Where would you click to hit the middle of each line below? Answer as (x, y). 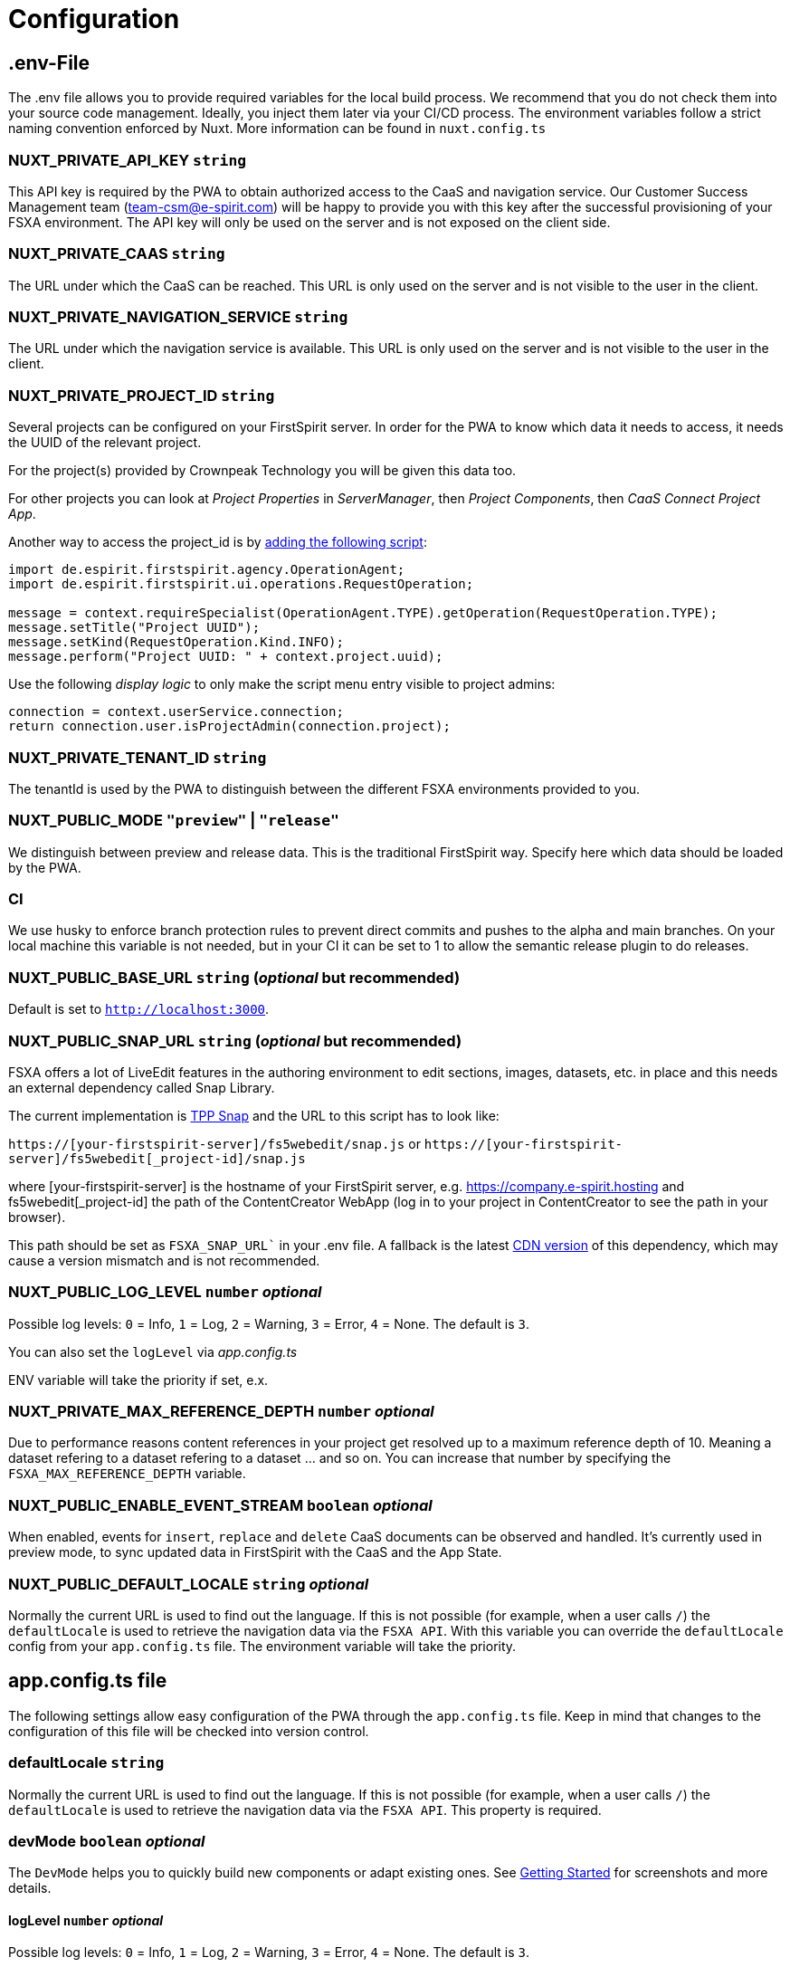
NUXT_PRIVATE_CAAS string (117, 254)
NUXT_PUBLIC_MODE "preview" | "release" (174, 821)
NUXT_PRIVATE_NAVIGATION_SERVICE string (178, 317)
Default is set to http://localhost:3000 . (139, 1009)
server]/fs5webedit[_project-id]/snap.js (157, 1158)
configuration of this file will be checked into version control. (189, 1731)
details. (30, 1888)
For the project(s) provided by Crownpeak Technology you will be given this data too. (262, 471)
